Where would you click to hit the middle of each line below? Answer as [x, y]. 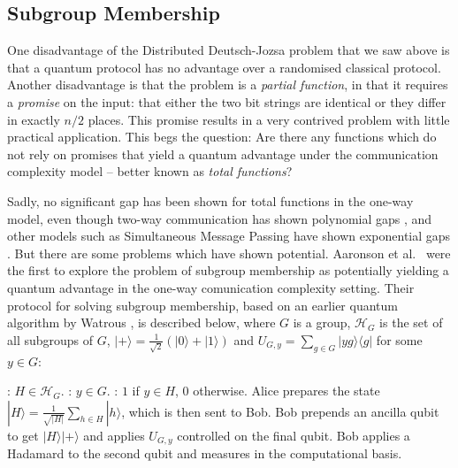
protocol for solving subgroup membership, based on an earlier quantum [202, 305]
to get [23, 435]
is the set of [411, 322]
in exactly [34, 119]
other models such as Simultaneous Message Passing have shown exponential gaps [229, 236]
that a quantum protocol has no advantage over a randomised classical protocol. [224, 67]
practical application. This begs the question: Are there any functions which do [222, 137]
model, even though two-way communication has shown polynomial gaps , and [220, 218]
